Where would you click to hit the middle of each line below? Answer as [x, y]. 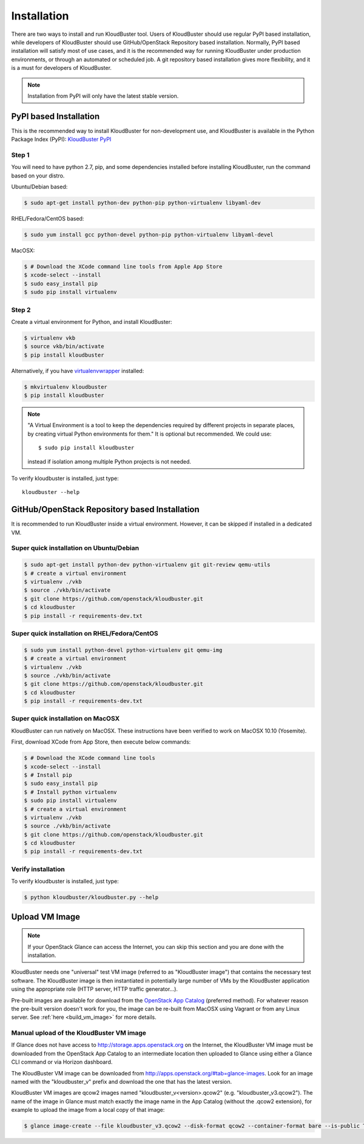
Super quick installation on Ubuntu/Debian [75, 548]
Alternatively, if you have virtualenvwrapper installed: [78, 371]
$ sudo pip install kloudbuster [86, 448]
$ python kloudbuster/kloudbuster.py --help [91, 897]
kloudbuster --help [51, 492]
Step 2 [21, 310]
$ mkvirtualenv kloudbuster [66, 387]
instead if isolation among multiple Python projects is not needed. [109, 461]
